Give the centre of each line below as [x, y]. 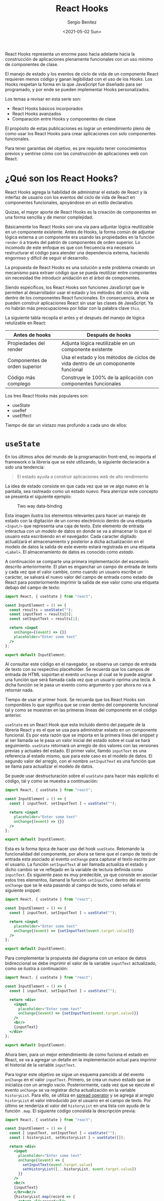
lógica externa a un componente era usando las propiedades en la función [80, 237]
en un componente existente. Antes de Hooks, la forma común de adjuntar [80, 232]
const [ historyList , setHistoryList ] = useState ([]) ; [67, 1138]
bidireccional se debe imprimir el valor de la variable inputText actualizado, [81, 963]
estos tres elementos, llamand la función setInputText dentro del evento [78, 880]
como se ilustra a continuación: [37, 969]
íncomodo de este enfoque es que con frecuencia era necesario [70, 247]
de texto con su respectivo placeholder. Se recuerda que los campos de [77, 669]
